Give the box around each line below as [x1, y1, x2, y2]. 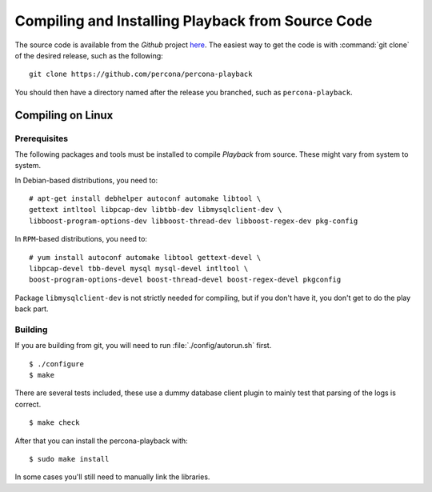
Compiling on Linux [14, 108, 114, 122]
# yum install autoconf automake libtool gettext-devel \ [29, 253, 262, 262]
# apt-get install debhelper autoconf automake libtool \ [29, 194, 262, 203]
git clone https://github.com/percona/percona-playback [29, 70, 253, 79]
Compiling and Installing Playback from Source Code [14, 12, 373, 30]
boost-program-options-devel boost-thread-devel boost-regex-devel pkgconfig [29, 275, 342, 284]
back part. [14, 304, 49, 314]
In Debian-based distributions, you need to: [14, 175, 158, 185]
